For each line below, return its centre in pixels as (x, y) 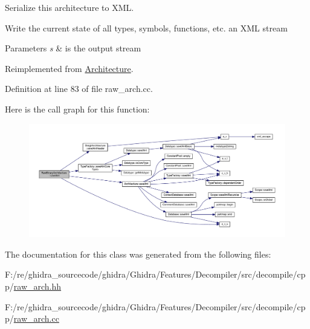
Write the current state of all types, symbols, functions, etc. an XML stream (146, 28)
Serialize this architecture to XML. (69, 7)
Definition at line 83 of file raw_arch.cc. (79, 89)
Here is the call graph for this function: (77, 109)
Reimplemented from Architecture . (69, 68)
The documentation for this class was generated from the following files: (138, 254)
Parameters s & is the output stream (73, 48)
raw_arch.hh (37, 286)
